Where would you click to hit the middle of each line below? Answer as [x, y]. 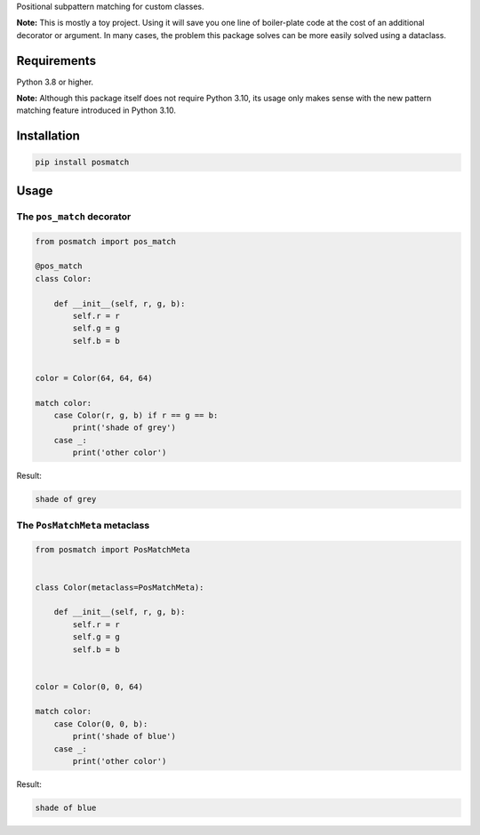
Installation [48, 136]
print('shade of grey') [124, 428]
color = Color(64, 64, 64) [94, 378]
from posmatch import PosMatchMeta [112, 550]
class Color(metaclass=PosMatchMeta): [120, 587]
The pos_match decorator [74, 216]
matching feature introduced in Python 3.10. [96, 110]
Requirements [56, 61]
